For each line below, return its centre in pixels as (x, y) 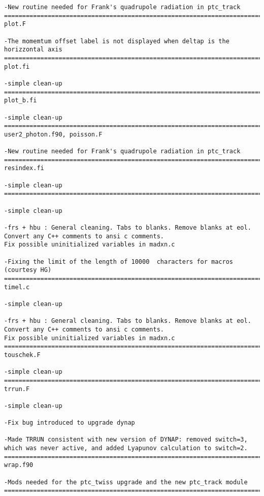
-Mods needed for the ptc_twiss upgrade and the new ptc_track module (126, 482)
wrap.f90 (19, 465)
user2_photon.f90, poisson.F (53, 134)
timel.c (17, 287)
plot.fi (17, 66)
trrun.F (17, 389)
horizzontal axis (33, 50)
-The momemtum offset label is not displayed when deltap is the (117, 41)
